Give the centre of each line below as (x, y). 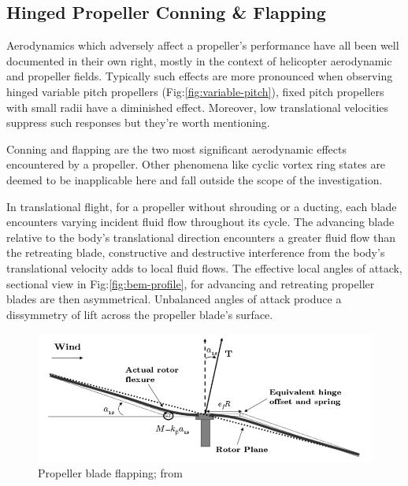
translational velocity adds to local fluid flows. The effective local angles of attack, (204, 267)
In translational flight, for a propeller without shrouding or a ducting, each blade (202, 206)
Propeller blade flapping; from (110, 472)
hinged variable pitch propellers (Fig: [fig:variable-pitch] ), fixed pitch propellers (195, 91)
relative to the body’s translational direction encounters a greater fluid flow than (201, 237)
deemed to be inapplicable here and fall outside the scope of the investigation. (195, 179)
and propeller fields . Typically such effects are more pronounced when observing (200, 76)
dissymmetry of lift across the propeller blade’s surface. (140, 314)
